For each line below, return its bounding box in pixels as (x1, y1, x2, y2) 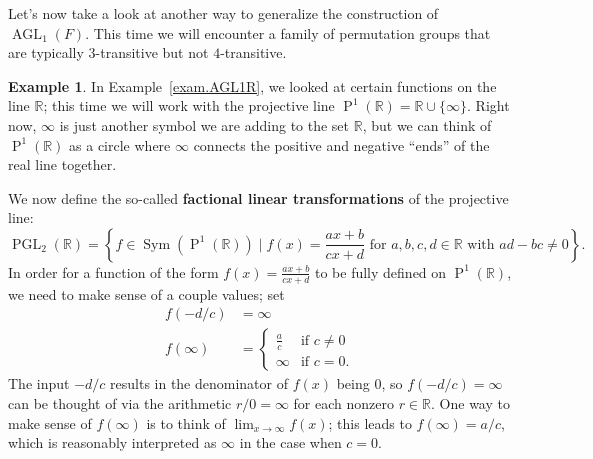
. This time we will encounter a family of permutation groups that (85, 22, 491, 43)
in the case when (239, 432, 342, 453)
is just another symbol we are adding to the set (59, 114, 350, 135)
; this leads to (328, 412, 412, 433)
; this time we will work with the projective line (43, 95, 335, 116)
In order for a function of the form (8, 261, 219, 282)
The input (8, 373, 70, 394)
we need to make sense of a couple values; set (8, 283, 285, 304)
